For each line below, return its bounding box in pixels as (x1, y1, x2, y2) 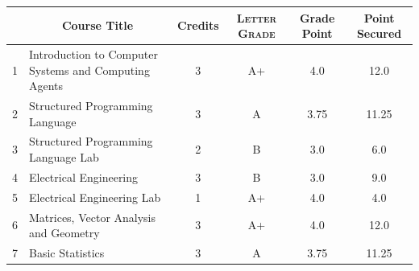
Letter (236, 9, 277, 26)
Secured (356, 25, 402, 42)
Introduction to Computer (29, 45, 158, 62)
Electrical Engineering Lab (29, 188, 161, 205)
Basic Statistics (29, 244, 105, 261)
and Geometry (29, 224, 100, 241)
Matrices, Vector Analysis (29, 208, 156, 225)
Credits (177, 17, 219, 34)
